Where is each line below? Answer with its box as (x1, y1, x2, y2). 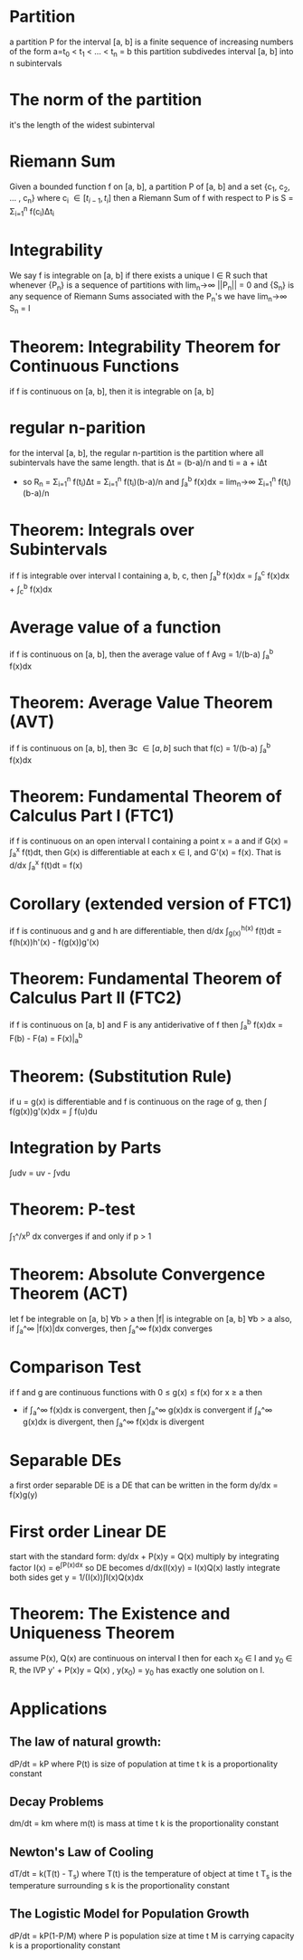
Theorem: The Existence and (9, 1603, 231, 1624)
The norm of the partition (9, 89, 203, 109)
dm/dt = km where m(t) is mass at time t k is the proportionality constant (9, 1818, 279, 1829)
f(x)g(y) (9, 1489, 38, 1500)
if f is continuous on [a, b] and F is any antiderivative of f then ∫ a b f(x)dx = (9, 1018, 283, 1032)
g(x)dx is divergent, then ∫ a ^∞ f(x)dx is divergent (22, 1416, 205, 1429)
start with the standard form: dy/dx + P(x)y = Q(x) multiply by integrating (9, 1551, 279, 1562)
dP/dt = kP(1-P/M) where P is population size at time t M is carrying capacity (9, 1930, 295, 1941)
